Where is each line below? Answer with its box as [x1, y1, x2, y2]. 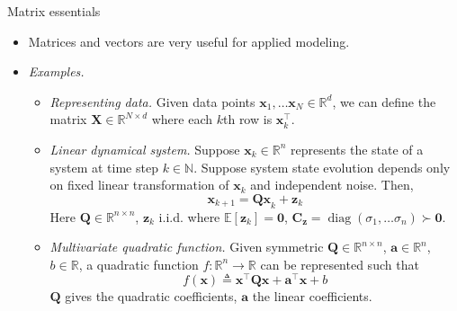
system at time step [49, 157, 158, 176]
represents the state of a [291, 139, 424, 158]
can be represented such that [260, 254, 419, 273]
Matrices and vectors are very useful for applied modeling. [28, 31, 350, 50]
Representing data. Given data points [49, 92, 255, 111]
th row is [222, 110, 273, 129]
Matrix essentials [7, 2, 101, 20]
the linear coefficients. [252, 287, 372, 306]
